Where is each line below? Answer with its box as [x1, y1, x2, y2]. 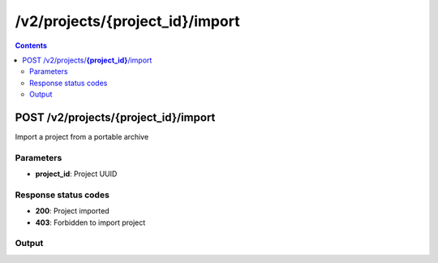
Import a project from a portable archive [15, 132, 149, 142]
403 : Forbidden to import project [35, 218, 146, 227]
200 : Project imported [35, 206, 109, 216]
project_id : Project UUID [35, 169, 118, 179]
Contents [15, 41, 48, 50]
